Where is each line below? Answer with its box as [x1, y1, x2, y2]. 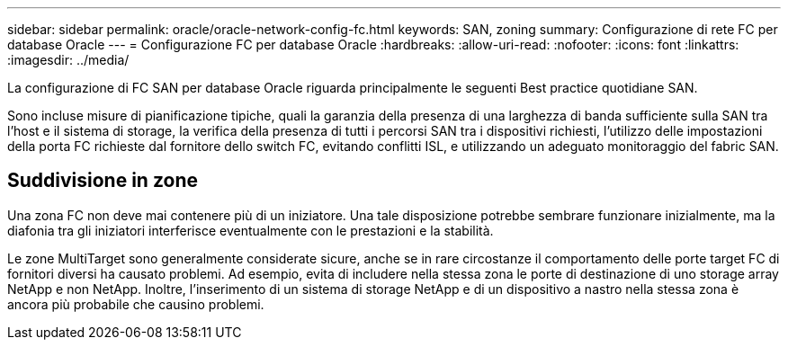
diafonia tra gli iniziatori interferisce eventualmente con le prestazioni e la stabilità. [7, 222, 494, 238]
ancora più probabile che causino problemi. [7, 296, 264, 312]
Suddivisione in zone [7, 169, 198, 192]
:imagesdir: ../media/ [7, 52, 130, 67]
